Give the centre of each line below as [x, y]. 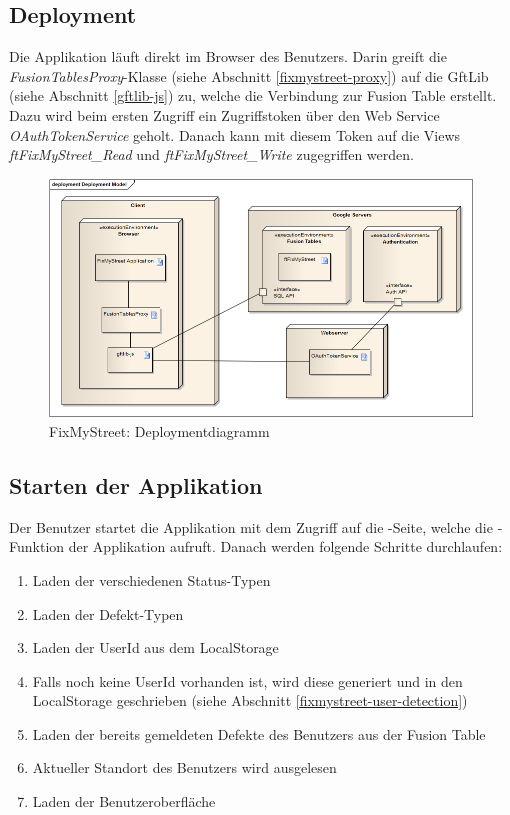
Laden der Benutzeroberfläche [124, 801]
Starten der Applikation [136, 484]
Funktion [37, 546]
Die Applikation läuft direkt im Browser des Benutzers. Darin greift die [228, 56]
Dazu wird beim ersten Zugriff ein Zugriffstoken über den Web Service [224, 114]
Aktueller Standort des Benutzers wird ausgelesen [184, 767]
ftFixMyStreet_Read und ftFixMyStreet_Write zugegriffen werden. [211, 154]
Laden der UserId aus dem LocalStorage [155, 647]
